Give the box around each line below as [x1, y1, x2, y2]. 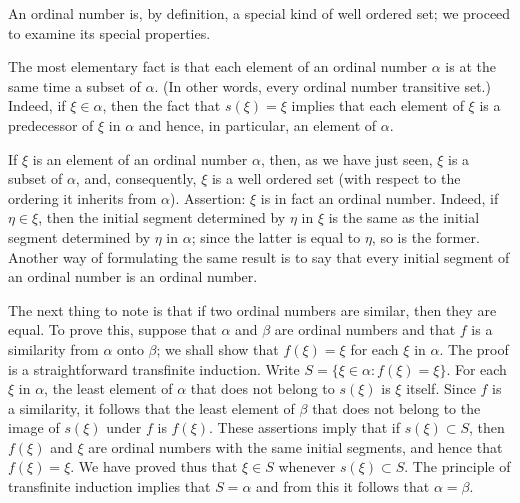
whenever [278, 456, 336, 477]
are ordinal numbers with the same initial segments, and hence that [88, 436, 503, 457]
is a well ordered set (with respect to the [211, 168, 461, 189]
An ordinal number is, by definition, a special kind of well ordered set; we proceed [8, 3, 511, 23]
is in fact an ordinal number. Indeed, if [260, 187, 499, 208]
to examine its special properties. [8, 22, 211, 43]
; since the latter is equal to [191, 226, 361, 247]
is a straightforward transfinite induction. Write [8, 358, 300, 379]
